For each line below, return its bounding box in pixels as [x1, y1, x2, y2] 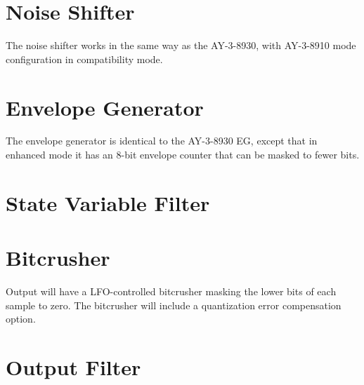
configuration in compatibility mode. [6, 51, 163, 66]
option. [6, 311, 36, 326]
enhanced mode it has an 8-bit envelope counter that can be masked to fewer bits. [6, 147, 360, 162]
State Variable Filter [6, 188, 210, 217]
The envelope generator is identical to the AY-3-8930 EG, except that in [6, 133, 318, 148]
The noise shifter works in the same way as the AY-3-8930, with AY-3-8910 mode [6, 38, 356, 53]
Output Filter [6, 353, 141, 381]
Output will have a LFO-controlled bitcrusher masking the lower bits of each [6, 284, 337, 299]
